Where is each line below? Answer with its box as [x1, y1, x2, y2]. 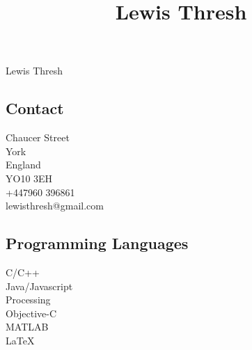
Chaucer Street [6, 130, 70, 145]
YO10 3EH [6, 170, 53, 185]
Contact [6, 97, 64, 119]
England [6, 157, 41, 172]
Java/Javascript [6, 278, 73, 293]
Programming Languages [6, 232, 189, 254]
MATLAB [6, 319, 49, 334]
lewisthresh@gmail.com [6, 198, 104, 213]
